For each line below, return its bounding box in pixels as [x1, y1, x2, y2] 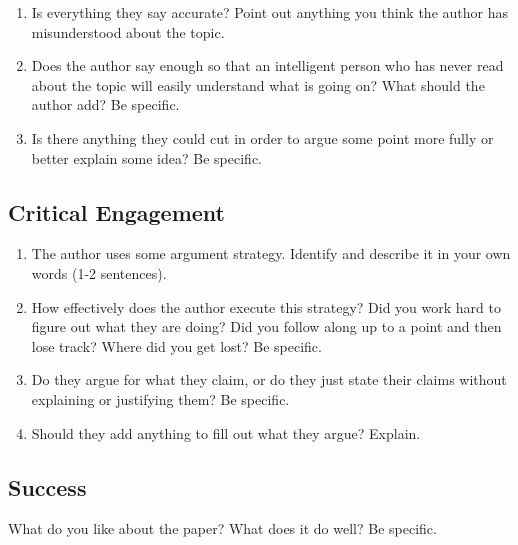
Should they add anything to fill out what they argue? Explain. [31, 422, 421, 443]
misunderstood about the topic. [31, 21, 225, 42]
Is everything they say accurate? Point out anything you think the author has [31, 2, 508, 22]
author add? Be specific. [31, 94, 180, 115]
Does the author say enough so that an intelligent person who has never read [31, 55, 504, 76]
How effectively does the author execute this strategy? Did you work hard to [31, 296, 501, 317]
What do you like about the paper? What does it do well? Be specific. [8, 518, 437, 539]
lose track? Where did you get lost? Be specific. [31, 335, 322, 356]
